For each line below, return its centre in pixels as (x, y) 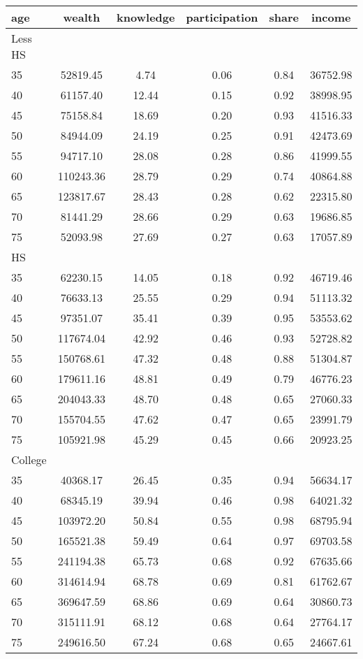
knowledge (146, 17)
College (29, 459)
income (331, 17)
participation (222, 17)
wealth (82, 17)
